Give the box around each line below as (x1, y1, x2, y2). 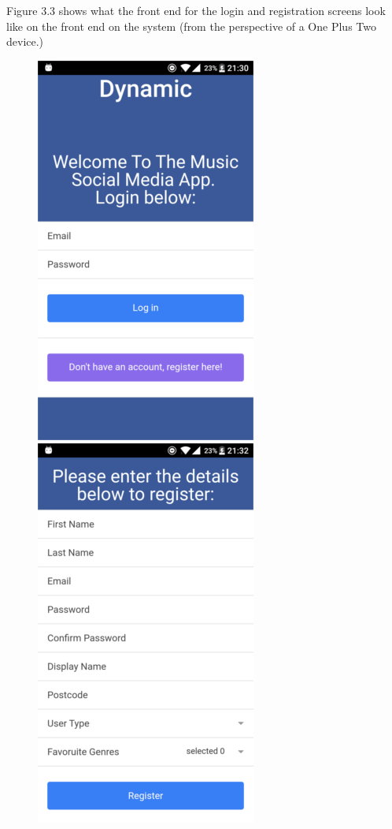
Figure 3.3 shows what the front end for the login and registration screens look (6, 2, 386, 18)
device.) (6, 33, 44, 50)
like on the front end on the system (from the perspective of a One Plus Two (6, 17, 376, 34)
